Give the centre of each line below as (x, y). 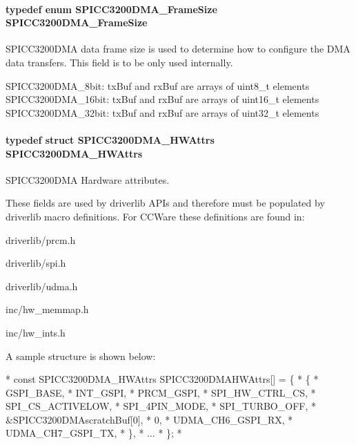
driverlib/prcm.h (41, 239)
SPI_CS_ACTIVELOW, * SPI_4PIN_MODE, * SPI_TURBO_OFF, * (161, 406)
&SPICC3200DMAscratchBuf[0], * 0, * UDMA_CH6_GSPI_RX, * (149, 419)
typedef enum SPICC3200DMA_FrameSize (111, 9)
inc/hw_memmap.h (47, 309)
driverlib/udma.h (42, 286)
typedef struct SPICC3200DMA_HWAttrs (110, 139)
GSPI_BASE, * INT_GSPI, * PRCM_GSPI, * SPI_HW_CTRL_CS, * (161, 392)
